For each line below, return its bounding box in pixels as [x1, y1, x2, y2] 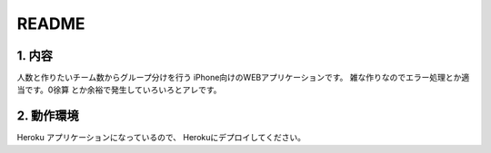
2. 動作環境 [16, 109, 79, 124]
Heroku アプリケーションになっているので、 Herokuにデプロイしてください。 [16, 132, 306, 143]
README [16, 14, 85, 33]
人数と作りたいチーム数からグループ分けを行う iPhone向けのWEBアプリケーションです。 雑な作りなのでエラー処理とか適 [16, 72, 470, 83]
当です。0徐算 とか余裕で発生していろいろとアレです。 [16, 84, 222, 95]
